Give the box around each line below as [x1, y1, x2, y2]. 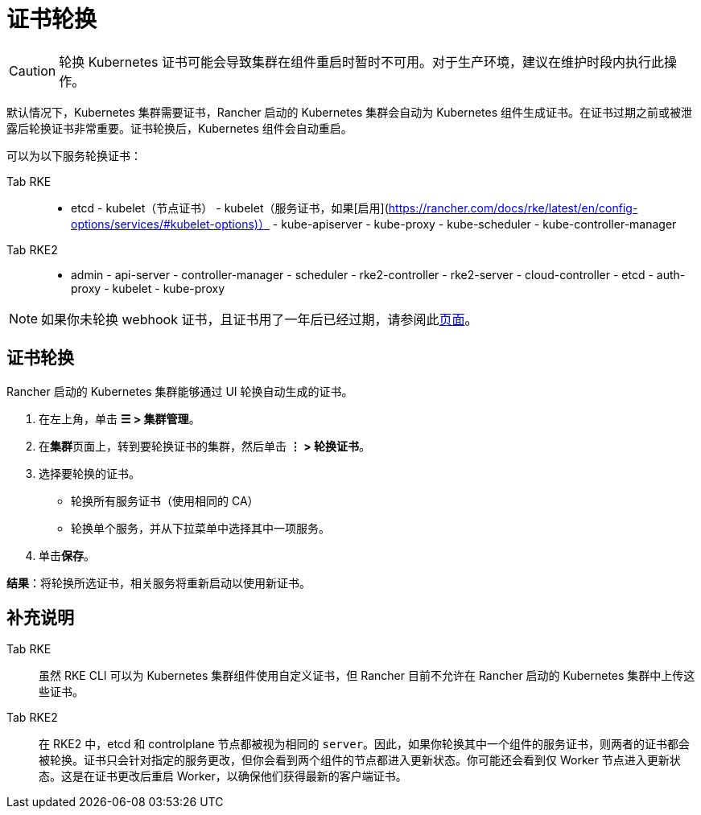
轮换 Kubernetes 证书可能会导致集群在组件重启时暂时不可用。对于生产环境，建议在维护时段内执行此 [59, 53, 665, 70]
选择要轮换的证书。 [39, 466, 140, 480]
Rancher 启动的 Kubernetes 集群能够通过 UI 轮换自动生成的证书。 [6, 384, 353, 398]
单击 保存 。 [39, 548, 95, 562]
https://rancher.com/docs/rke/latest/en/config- [388, 200, 638, 215]
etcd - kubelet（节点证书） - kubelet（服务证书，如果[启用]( [71, 200, 389, 215]
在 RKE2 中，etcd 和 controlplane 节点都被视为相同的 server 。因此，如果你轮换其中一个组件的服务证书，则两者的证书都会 [39, 737, 691, 751]
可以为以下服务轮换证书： [6, 148, 142, 163]
